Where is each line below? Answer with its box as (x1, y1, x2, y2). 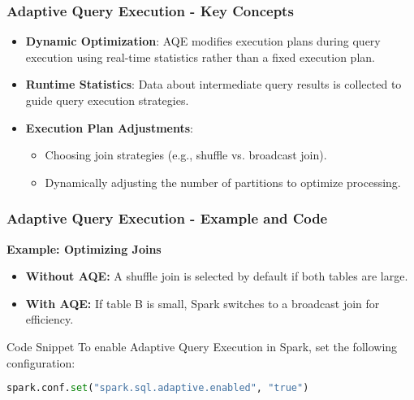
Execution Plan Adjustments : (25, 119, 193, 136)
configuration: (6, 354, 75, 371)
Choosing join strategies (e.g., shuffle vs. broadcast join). (45, 146, 327, 163)
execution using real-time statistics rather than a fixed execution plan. (25, 48, 375, 65)
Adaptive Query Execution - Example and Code (6, 208, 328, 228)
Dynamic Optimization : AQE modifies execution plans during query (25, 33, 381, 50)
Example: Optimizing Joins (6, 240, 162, 257)
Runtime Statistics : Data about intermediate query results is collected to (25, 76, 402, 93)
